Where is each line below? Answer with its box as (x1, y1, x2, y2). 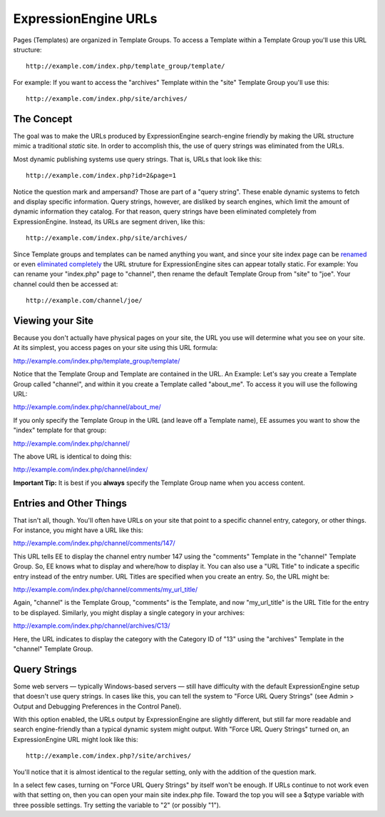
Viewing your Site (13, 314, 94, 326)
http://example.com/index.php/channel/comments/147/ (13, 539, 176, 548)
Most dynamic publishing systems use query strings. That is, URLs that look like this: (13, 154, 262, 164)
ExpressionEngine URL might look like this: (13, 735, 138, 743)
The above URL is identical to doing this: (13, 452, 132, 461)
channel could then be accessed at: (13, 279, 118, 289)
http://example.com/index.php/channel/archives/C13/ (13, 621, 170, 630)
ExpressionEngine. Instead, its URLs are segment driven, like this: (13, 217, 205, 226)
